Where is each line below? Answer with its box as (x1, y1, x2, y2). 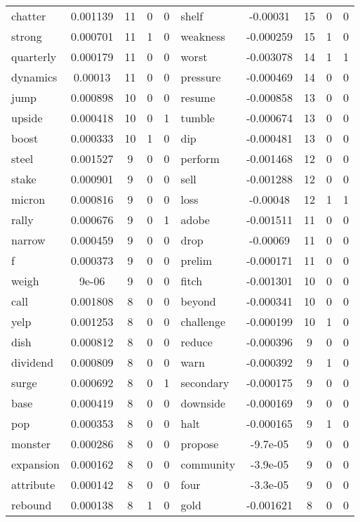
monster (11, 436, 51, 452)
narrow (11, 232, 46, 248)
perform (180, 150, 220, 167)
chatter (11, 8, 46, 24)
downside (180, 395, 226, 411)
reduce (180, 334, 213, 350)
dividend (11, 354, 54, 370)
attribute (11, 476, 55, 492)
